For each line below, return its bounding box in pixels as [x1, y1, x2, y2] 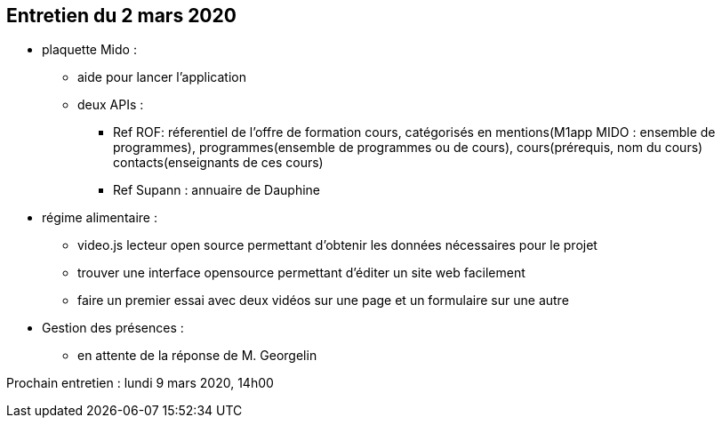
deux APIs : [77, 97, 144, 113]
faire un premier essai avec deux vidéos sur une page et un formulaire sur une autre [77, 293, 569, 309]
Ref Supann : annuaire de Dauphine [113, 182, 321, 198]
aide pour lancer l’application [77, 69, 246, 85]
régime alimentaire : [42, 210, 157, 226]
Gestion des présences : [42, 320, 184, 336]
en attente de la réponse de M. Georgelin [77, 348, 317, 364]
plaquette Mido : [42, 42, 137, 58]
